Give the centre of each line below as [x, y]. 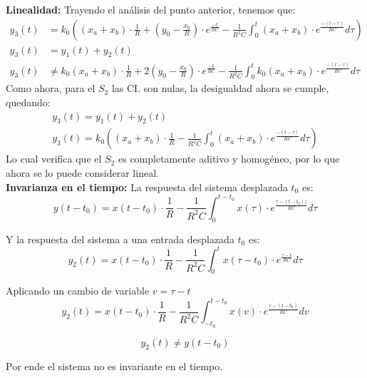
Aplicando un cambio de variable [78, 291]
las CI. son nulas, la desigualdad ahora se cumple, [220, 88]
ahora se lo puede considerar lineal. [82, 173]
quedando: [28, 102]
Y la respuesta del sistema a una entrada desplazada [120, 239]
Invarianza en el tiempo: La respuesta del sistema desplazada [147, 187]
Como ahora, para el [51, 88]
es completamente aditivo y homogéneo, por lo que [229, 159]
